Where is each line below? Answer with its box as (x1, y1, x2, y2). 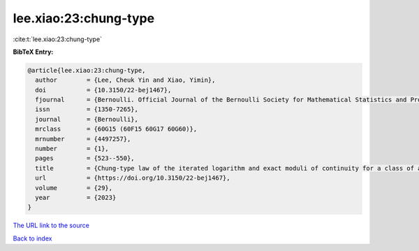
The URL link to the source (13, 221, 90, 230)
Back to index (13, 234, 52, 243)
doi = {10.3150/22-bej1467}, (35, 86, 172, 94)
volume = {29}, (35, 184, 113, 192)
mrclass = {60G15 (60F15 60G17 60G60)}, (35, 125, 198, 133)
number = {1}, (35, 145, 110, 153)
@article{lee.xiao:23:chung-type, (27, 66, 146, 74)
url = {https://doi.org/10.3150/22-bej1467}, (35, 174, 230, 182)
